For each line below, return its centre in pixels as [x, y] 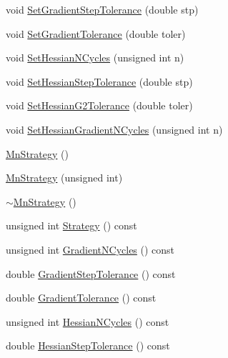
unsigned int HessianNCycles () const [88, 321]
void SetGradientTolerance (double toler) [96, 33]
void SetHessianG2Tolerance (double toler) [99, 105]
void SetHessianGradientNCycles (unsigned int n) [114, 129]
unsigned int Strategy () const [71, 225]
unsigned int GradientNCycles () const [90, 249]
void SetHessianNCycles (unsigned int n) [95, 58]
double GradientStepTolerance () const [91, 273]
